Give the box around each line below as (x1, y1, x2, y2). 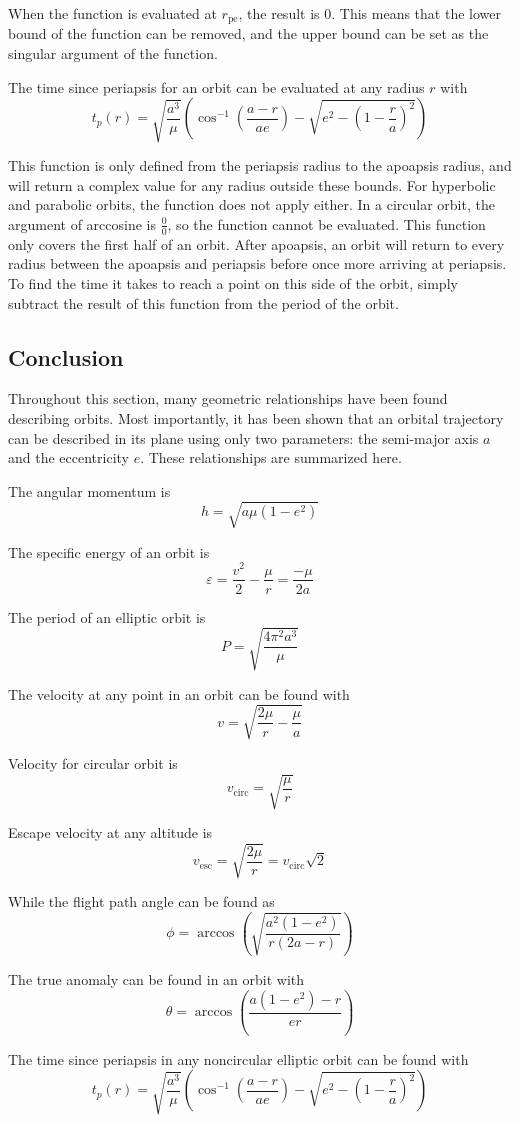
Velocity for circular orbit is (8, 752, 178, 773)
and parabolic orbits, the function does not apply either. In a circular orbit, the (8, 194, 495, 215)
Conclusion (8, 341, 124, 372)
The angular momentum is (8, 480, 171, 501)
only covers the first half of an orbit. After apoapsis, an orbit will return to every (8, 233, 505, 254)
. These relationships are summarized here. (140, 447, 402, 468)
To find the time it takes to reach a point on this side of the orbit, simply (8, 272, 458, 293)
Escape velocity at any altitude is (8, 821, 213, 842)
